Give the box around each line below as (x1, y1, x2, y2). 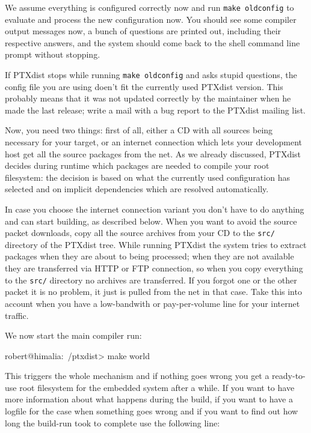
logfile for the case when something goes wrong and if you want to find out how (5, 405, 298, 417)
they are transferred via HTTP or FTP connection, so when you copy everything (5, 262, 303, 274)
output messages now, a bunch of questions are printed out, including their (5, 25, 282, 37)
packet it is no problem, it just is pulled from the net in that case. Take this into (5, 285, 302, 298)
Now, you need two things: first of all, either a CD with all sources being (5, 124, 273, 136)
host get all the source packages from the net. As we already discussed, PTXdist (5, 147, 301, 160)
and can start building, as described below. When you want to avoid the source (5, 214, 297, 227)
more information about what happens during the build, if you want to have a (5, 393, 293, 405)
